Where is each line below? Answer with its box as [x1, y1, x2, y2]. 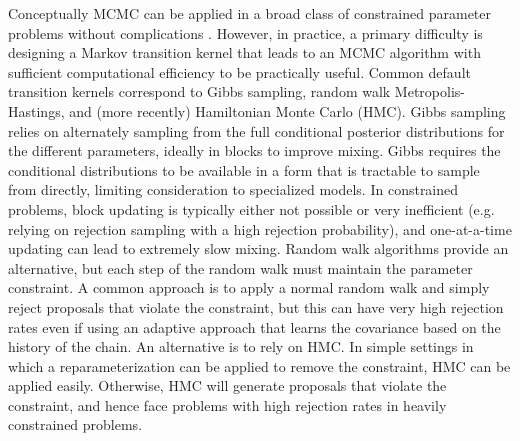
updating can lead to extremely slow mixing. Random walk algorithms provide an [8, 238, 509, 259]
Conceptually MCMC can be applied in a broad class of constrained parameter [8, 3, 492, 23]
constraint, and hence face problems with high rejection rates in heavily [8, 394, 447, 415]
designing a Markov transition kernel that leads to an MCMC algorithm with [8, 42, 481, 63]
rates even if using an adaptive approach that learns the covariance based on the [8, 316, 501, 337]
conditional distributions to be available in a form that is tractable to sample [8, 159, 480, 180]
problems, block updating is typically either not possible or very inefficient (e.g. [8, 198, 495, 219]
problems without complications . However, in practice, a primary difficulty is [8, 22, 483, 43]
